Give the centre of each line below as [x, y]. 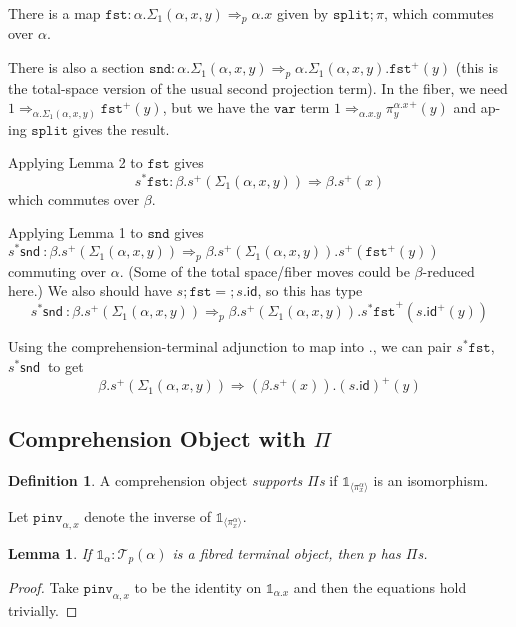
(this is [476, 67]
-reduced [448, 270]
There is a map [54, 13]
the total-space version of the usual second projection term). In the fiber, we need [258, 87]
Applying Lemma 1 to [75, 232]
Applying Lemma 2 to [75, 162]
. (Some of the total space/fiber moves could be [264, 270]
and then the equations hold [380, 586]
